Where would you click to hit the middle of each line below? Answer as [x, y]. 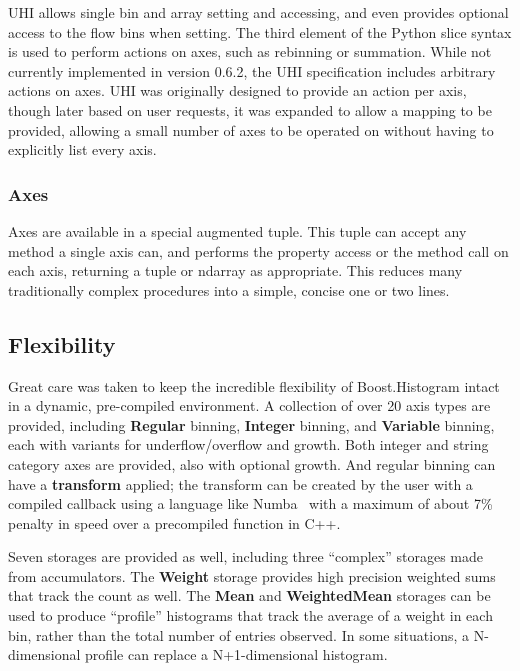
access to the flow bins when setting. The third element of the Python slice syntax [260, 31]
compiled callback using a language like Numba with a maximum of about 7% [250, 503]
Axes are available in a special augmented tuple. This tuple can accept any [237, 230]
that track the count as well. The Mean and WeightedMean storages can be [249, 595]
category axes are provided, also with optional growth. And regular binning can [252, 463]
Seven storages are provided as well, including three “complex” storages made [245, 556]
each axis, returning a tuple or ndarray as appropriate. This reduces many [235, 270]
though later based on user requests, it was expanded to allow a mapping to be [250, 109]
